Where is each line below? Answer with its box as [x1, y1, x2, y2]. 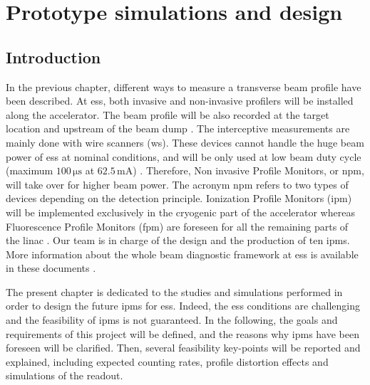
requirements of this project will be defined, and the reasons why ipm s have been [6, 326, 359, 341]
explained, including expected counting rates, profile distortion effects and [6, 354, 329, 369]
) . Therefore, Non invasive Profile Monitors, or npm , [133, 163, 364, 178]
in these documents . [6, 260, 96, 275]
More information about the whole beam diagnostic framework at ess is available [6, 246, 359, 261]
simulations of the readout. [6, 368, 123, 383]
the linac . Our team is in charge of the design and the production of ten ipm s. [6, 233, 350, 248]
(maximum [6, 163, 53, 178]
